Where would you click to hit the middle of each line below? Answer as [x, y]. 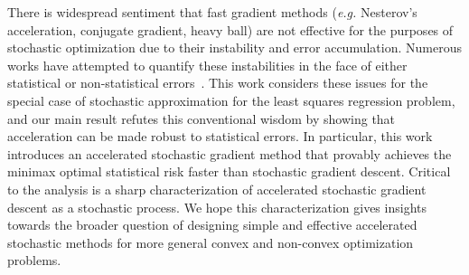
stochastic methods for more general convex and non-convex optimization [211, 242]
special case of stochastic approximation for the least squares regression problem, [231, 100]
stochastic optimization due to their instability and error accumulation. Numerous [234, 47]
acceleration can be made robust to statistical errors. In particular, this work [220, 136]
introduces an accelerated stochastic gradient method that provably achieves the [230, 153]
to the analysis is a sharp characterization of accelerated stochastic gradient [217, 189]
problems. [34, 260]
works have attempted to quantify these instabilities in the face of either [207, 65]
